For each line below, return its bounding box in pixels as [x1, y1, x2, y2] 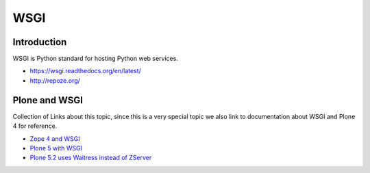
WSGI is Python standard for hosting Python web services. [12, 55, 178, 63]
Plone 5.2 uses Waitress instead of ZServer [29, 154, 152, 162]
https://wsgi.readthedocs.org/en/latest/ [29, 67, 142, 75]
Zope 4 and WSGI [29, 134, 80, 143]
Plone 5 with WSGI [29, 144, 82, 152]
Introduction [12, 36, 67, 48]
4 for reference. [12, 122, 58, 130]
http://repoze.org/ [29, 76, 80, 85]
